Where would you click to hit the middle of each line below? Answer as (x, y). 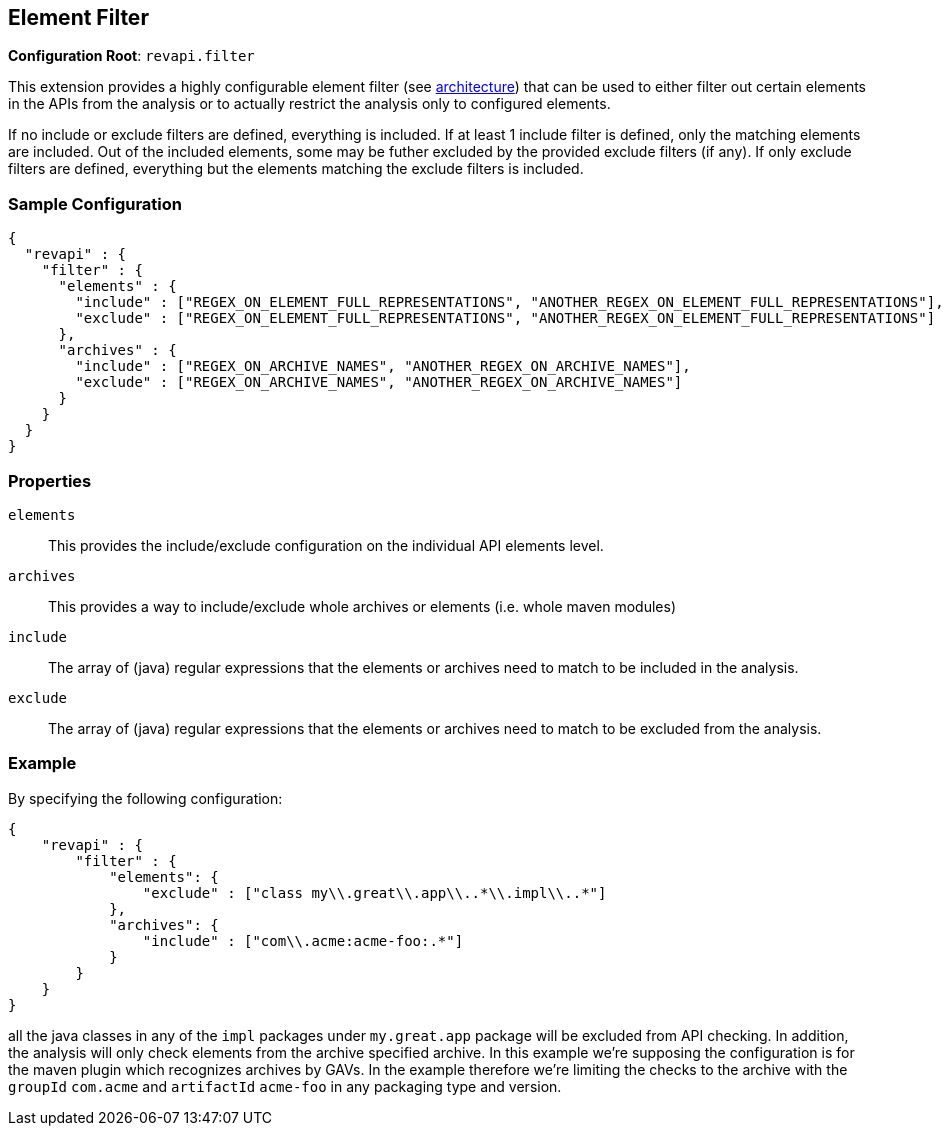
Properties (50, 480)
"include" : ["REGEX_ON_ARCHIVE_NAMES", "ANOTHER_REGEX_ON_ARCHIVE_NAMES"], (383, 366)
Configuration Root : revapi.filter (131, 56)
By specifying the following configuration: (145, 798)
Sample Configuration (95, 203)
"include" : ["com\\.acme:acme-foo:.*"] (303, 940)
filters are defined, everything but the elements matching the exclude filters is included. (296, 169)
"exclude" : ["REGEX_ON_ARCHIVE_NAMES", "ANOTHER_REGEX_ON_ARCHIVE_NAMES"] (379, 382)
